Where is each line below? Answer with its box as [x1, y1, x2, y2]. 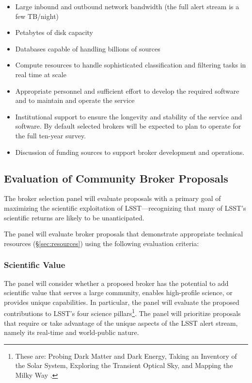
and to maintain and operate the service [15, 95, 135, 105]
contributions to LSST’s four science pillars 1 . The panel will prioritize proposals [4, 307, 241, 318]
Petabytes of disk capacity [15, 27, 93, 37]
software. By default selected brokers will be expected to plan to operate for [15, 121, 241, 131]
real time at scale [15, 69, 66, 79]
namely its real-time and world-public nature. [4, 327, 139, 337]
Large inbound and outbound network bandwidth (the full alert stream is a [15, 1, 239, 11]
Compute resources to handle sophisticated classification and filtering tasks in [15, 60, 246, 70]
